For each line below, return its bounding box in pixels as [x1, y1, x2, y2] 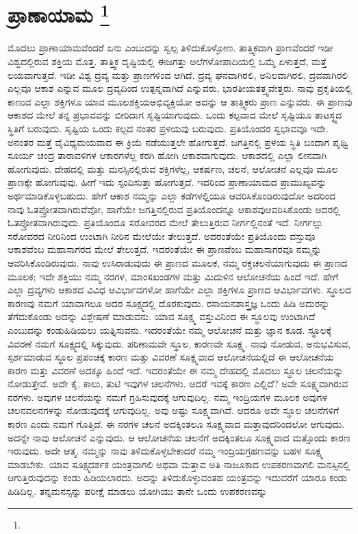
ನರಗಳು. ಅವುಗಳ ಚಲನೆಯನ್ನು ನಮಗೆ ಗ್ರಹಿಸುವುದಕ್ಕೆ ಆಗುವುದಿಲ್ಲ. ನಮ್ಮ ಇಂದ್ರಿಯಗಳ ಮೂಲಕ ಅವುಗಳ [8, 389, 328, 404]
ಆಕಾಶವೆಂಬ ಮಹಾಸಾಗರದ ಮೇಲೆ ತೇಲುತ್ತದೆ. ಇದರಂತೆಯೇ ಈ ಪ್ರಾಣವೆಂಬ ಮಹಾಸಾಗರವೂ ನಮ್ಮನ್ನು [8, 242, 322, 256]
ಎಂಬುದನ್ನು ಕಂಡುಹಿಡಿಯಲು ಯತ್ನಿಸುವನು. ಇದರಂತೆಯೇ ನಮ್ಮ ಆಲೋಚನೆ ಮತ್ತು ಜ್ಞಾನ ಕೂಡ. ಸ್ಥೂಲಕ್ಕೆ [8, 322, 332, 337]
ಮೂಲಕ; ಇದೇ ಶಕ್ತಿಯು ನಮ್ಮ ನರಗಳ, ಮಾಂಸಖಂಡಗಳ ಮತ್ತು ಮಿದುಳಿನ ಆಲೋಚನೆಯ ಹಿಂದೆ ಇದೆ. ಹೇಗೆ [8, 269, 339, 283]
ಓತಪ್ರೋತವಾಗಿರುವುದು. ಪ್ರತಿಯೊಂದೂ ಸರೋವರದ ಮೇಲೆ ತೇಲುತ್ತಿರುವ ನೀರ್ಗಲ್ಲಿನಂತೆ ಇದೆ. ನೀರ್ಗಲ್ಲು [8, 215, 323, 230]
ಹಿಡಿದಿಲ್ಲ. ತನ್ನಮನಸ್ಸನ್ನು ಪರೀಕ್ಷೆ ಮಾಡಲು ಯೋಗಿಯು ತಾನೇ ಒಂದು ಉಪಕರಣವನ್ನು [8, 484, 268, 498]
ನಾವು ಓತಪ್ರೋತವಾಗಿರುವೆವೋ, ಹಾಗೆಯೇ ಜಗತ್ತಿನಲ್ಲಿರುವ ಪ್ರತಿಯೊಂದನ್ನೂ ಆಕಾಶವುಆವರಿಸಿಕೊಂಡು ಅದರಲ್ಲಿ [8, 202, 340, 216]
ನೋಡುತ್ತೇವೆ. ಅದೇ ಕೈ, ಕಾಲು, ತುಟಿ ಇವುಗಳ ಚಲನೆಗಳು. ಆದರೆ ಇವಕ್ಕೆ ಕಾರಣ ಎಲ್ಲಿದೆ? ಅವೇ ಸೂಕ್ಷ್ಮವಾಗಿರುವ [8, 376, 348, 391]
